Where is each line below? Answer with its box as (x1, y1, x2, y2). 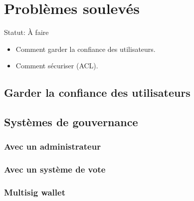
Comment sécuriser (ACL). (15, 60, 98, 71)
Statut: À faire (4, 27, 49, 37)
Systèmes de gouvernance (4, 114, 138, 130)
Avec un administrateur (4, 140, 101, 153)
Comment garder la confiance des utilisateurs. (15, 43, 156, 54)
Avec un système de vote (4, 163, 106, 176)
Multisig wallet (4, 186, 65, 199)
